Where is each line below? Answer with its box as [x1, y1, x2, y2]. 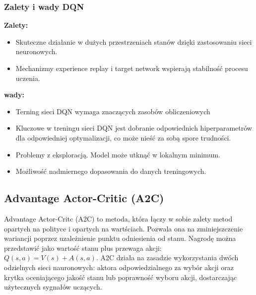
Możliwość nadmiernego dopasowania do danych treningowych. [15, 166, 206, 176]
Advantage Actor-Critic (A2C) [4, 190, 164, 206]
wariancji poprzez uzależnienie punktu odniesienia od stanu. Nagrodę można [4, 233, 236, 243]
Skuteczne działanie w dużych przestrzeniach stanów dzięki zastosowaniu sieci [15, 36, 252, 47]
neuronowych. [15, 46, 58, 57]
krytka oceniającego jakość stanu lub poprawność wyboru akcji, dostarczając [4, 272, 237, 282]
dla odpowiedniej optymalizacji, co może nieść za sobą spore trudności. [15, 132, 231, 143]
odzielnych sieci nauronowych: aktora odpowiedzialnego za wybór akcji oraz [4, 262, 234, 272]
